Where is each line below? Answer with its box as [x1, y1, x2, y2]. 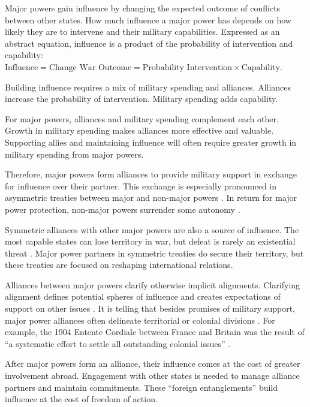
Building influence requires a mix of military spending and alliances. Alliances [5, 80, 291, 93]
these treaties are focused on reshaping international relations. [5, 258, 233, 271]
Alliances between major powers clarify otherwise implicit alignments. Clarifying [5, 278, 300, 291]
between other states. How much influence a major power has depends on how [5, 13, 291, 26]
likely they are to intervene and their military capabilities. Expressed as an [5, 25, 280, 38]
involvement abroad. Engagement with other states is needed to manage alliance [5, 369, 300, 382]
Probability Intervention [142, 63, 233, 72]
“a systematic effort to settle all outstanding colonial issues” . [5, 337, 231, 349]
